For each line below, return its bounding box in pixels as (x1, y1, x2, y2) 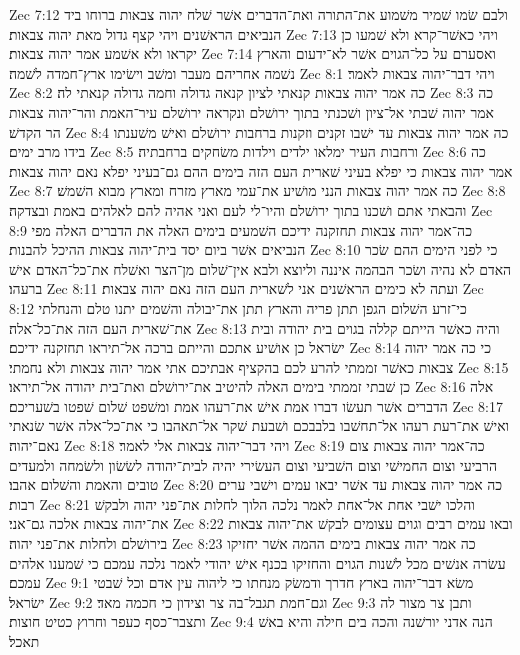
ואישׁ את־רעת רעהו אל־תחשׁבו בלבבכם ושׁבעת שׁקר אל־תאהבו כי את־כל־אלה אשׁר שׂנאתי (9, 415, 510, 436)
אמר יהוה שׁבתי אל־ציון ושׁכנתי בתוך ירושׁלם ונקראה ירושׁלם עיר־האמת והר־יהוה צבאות (9, 101, 494, 122)
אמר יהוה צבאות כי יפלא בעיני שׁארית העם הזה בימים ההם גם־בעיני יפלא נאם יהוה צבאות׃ (9, 160, 513, 181)
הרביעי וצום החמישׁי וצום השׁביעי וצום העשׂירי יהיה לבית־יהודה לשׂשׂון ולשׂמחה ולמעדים (9, 454, 498, 475)
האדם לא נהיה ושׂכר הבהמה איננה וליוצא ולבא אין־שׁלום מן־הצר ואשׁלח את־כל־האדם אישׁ (9, 258, 512, 279)
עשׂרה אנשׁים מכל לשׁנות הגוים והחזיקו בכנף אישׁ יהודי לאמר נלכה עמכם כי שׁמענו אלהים (9, 552, 506, 573)
